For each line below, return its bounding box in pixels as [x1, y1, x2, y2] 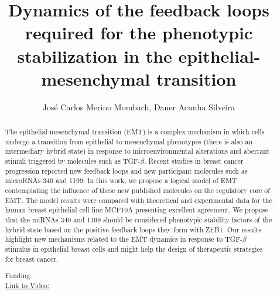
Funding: [5, 271, 32, 281]
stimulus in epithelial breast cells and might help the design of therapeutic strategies [5, 244, 263, 254]
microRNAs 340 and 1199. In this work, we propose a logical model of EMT [5, 175, 237, 185]
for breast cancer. [5, 254, 59, 263]
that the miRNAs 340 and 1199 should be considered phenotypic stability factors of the [5, 214, 272, 224]
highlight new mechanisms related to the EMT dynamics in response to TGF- [5, 234, 242, 244]
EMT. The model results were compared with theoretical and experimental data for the [5, 195, 272, 205]
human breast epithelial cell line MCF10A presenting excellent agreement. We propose [5, 205, 269, 215]
